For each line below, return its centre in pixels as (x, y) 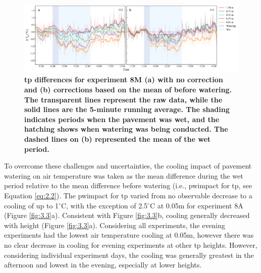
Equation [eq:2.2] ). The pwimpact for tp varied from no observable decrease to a (128, 195)
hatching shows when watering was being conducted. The (126, 129)
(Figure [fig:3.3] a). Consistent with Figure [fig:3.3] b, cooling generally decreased (127, 215)
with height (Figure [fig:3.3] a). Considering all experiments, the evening (115, 225)
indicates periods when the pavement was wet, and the (122, 119)
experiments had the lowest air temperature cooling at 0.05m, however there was (129, 235)
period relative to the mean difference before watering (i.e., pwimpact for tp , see (128, 185)
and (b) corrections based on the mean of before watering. (128, 89)
